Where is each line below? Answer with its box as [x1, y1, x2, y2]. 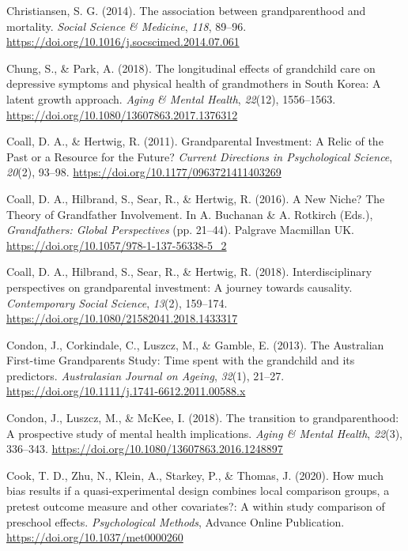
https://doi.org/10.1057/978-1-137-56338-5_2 [6, 236, 227, 253]
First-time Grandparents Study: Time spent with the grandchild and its [6, 352, 355, 368]
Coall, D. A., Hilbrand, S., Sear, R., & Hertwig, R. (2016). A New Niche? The [6, 190, 385, 206]
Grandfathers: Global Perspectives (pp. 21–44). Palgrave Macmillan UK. [6, 221, 354, 238]
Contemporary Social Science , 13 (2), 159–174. [6, 294, 228, 311]
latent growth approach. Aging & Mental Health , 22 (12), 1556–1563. [6, 90, 336, 107]
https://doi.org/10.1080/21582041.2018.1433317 [6, 310, 238, 326]
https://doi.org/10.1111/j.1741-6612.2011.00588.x [6, 383, 246, 399]
